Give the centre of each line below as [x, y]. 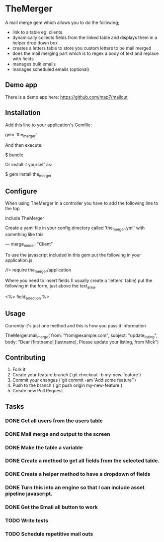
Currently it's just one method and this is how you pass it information [76, 325]
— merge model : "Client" [29, 244]
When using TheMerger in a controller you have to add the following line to [82, 203]
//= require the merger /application [38, 270]
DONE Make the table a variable [44, 447]
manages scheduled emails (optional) [51, 69]
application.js [19, 260]
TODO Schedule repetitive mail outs [49, 534]
